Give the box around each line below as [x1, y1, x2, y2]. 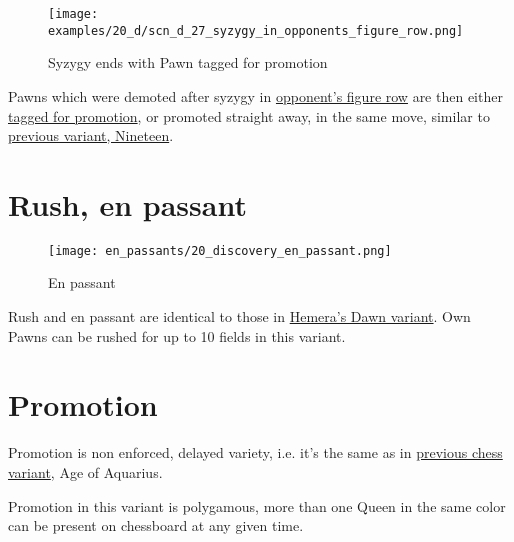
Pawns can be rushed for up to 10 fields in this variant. [8, 325, 346, 346]
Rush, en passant [8, 183, 247, 224]
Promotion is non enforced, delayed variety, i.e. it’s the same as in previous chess [8, 442, 503, 463]
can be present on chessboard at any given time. [8, 515, 304, 536]
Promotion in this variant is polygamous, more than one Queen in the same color [8, 495, 506, 516]
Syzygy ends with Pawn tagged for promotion [48, 52, 328, 73]
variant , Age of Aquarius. [8, 461, 163, 482]
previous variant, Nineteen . [8, 125, 174, 146]
